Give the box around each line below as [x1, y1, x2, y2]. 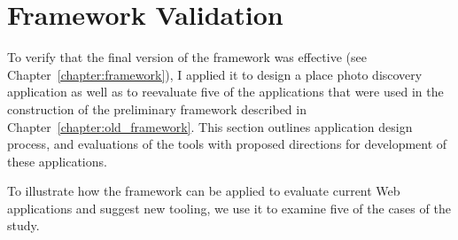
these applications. [7, 151, 107, 170]
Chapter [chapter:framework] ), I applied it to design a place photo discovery [7, 65, 423, 83]
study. [7, 216, 40, 235]
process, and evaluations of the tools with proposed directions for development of [7, 135, 447, 153]
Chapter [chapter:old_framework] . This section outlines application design [7, 117, 413, 135]
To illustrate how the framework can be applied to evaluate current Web [7, 182, 400, 200]
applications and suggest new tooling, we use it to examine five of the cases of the [7, 198, 451, 217]
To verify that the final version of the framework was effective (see [7, 48, 367, 66]
